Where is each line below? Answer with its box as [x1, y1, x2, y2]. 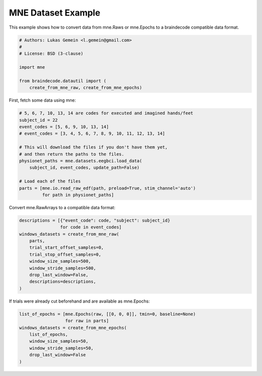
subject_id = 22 [19, 117, 58, 123]
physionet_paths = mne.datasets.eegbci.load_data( [19, 158, 143, 163]
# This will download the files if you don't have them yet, [19, 144, 168, 150]
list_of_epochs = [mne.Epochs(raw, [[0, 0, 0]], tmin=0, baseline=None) [19, 311, 196, 317]
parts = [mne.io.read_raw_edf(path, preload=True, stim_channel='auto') [19, 185, 196, 191]
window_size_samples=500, [29, 258, 91, 264]
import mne [19, 65, 45, 70]
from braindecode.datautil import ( [19, 78, 107, 84]
